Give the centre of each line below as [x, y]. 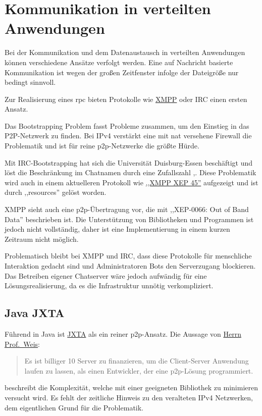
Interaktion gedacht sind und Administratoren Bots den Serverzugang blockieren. [130, 266]
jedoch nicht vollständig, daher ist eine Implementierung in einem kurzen [117, 229]
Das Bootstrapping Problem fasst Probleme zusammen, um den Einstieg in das [127, 125]
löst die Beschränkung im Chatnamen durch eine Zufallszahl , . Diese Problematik [130, 172]
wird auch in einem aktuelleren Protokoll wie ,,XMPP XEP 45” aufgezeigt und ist [132, 182]
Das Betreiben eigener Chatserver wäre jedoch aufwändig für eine [106, 275]
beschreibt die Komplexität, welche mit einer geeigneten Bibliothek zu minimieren [132, 387]
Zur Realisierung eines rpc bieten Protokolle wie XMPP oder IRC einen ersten [126, 99]
